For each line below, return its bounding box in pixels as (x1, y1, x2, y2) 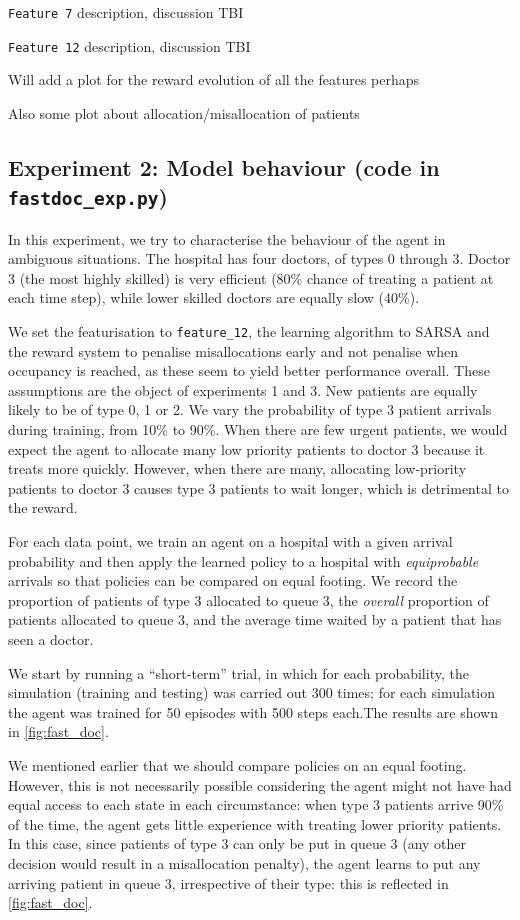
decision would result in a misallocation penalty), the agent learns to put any (8, 852, 481, 873)
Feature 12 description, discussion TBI (8, 35, 251, 56)
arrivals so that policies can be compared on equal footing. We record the (8, 570, 458, 591)
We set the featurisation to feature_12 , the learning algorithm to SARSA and (8, 321, 490, 342)
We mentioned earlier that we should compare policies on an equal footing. (8, 754, 467, 775)
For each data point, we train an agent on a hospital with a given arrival (8, 531, 453, 552)
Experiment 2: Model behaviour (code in (8, 151, 440, 182)
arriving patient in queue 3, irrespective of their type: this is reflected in (8, 872, 449, 893)
